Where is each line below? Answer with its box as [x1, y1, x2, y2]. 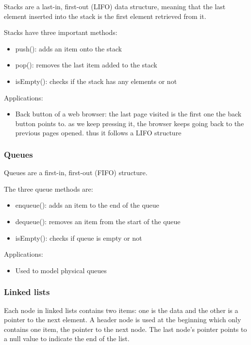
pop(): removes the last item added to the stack [15, 60, 157, 70]
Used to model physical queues [15, 265, 107, 275]
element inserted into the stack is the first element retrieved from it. [4, 11, 206, 21]
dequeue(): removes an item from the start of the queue [15, 216, 181, 226]
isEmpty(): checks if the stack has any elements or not [15, 76, 177, 86]
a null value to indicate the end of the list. [4, 333, 130, 344]
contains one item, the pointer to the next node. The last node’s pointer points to [4, 324, 247, 334]
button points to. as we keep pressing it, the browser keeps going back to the [15, 118, 244, 128]
